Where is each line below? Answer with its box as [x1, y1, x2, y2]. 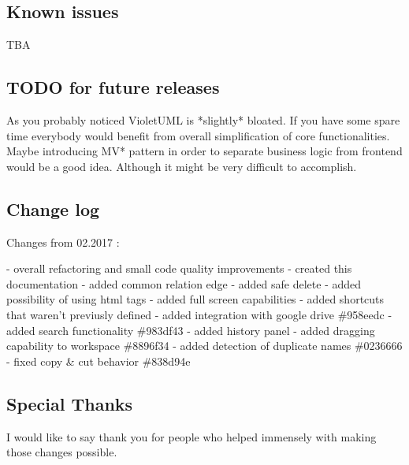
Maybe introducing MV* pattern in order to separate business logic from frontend [6, 143, 403, 159]
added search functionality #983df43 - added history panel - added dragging [6, 322, 375, 338]
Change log [6, 196, 100, 221]
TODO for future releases [6, 75, 220, 99]
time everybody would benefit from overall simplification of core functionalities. [6, 127, 390, 143]
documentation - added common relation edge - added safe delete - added [6, 275, 362, 292]
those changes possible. [6, 444, 117, 460]
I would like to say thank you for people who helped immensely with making [6, 428, 377, 445]
